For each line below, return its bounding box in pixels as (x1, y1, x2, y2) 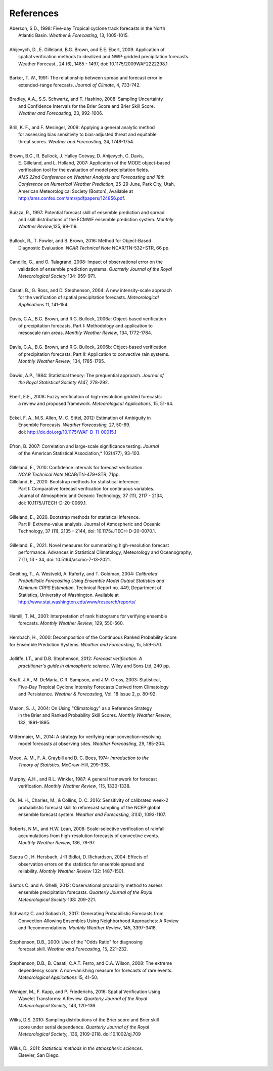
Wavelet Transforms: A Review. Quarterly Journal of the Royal (18, 996, 148, 1002)
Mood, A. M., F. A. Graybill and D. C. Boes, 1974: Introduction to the (9, 755, 149, 761)
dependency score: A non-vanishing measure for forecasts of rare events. (18, 967, 173, 973)
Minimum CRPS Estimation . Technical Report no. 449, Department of (18, 585, 162, 591)
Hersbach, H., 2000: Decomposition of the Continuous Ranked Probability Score (9, 634, 177, 640)
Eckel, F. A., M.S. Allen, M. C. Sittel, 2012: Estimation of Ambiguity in (9, 415, 151, 421)
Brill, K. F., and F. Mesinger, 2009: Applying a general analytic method (9, 125, 155, 131)
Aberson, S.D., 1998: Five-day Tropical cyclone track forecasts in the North (9, 25, 165, 31)
